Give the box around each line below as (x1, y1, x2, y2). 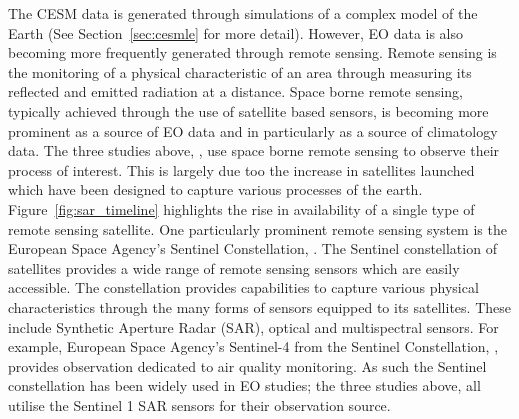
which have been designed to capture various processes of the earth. (8, 179, 423, 200)
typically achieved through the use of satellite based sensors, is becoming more (8, 100, 489, 121)
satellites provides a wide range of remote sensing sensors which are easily (8, 257, 460, 278)
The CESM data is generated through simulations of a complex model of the (8, 3, 478, 23)
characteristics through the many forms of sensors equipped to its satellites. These (8, 296, 511, 317)
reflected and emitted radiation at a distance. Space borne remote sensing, (8, 81, 463, 102)
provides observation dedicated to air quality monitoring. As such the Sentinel (8, 355, 487, 376)
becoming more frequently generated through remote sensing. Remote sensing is (8, 42, 497, 63)
